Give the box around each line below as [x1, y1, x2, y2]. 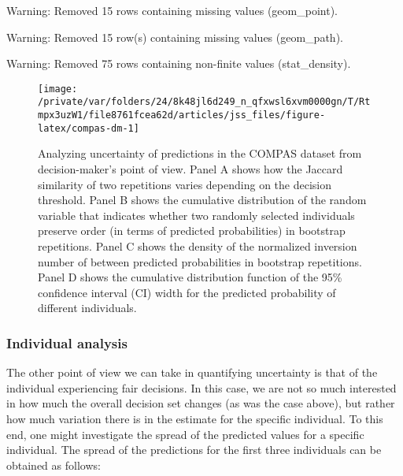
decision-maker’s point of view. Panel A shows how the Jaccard [38, 161, 343, 177]
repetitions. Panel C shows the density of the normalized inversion [38, 237, 357, 254]
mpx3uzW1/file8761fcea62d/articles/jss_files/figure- [38, 110, 326, 121]
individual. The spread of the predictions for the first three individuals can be [6, 441, 382, 458]
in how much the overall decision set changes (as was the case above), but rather [6, 395, 395, 411]
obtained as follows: [6, 456, 101, 473]
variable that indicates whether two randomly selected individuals [38, 206, 355, 223]
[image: [38, 83, 78, 95]
